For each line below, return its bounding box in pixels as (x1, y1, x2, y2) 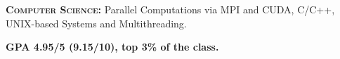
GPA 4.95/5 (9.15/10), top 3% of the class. (6, 39, 219, 54)
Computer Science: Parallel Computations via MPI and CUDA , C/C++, (6, 2, 335, 16)
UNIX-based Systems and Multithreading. (6, 15, 187, 30)
